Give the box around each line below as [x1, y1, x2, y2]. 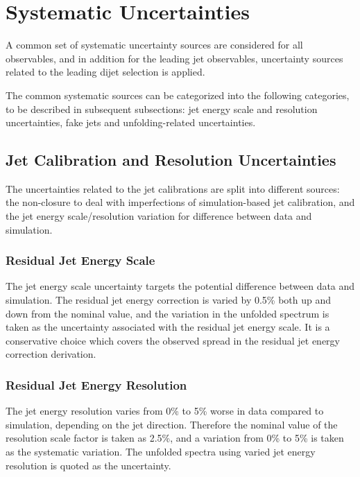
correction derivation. [6, 347, 96, 361]
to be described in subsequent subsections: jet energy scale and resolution [6, 101, 318, 116]
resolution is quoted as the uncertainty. [6, 458, 171, 472]
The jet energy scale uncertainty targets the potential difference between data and [6, 279, 355, 293]
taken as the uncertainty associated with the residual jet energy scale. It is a [6, 320, 330, 334]
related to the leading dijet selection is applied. [6, 64, 205, 79]
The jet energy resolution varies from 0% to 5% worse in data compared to [6, 404, 324, 418]
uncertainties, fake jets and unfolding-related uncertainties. [6, 115, 256, 130]
